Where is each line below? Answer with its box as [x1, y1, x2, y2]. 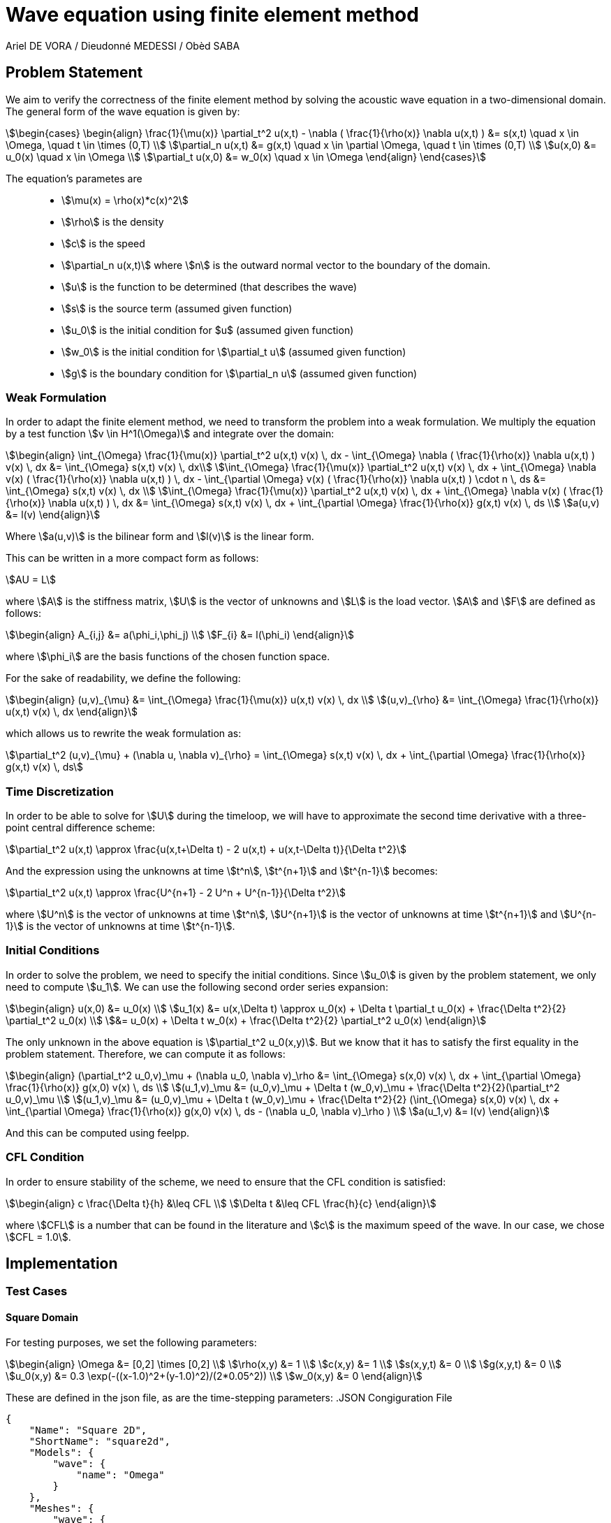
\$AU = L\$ [6, 574, 56, 586]
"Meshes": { [29, 1502, 94, 1514]
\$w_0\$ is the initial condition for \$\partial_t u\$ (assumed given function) [61, 345, 406, 358]
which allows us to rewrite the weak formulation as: [6, 727, 242, 740]
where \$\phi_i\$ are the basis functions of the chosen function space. [6, 650, 330, 663]
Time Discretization [6, 784, 114, 799]
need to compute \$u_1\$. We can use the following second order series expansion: [6, 980, 388, 993]
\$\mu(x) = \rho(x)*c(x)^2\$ [61, 194, 189, 206]
